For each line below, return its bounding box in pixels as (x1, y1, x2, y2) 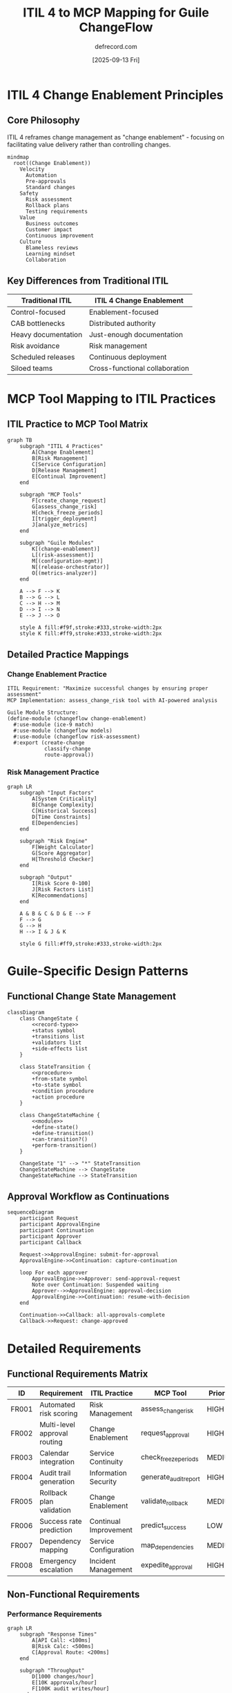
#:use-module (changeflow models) (13, 727, 113, 735)
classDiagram (7, 1009, 45, 1016)
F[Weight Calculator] (32, 844, 95, 851)
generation (39, 1477, 75, 1487)
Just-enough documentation (88, 329, 183, 339)
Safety (19, 190, 39, 197)
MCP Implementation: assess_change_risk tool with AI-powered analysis (7, 697, 217, 704)
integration (39, 1457, 75, 1467)
